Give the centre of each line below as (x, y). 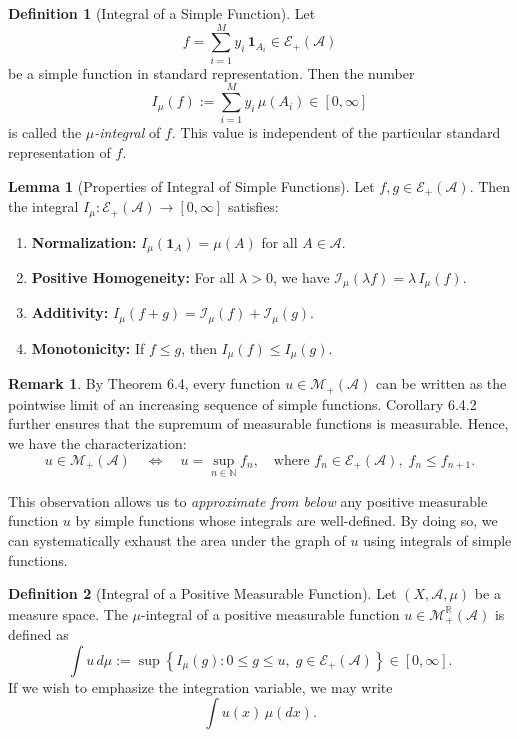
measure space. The (68, 613)
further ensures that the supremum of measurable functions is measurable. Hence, (258, 423)
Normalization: (84, 241)
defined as (38, 634)
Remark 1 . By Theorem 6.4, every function (144, 383)
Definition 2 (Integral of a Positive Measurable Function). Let (202, 593)
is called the (45, 132)
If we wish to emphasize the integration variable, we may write (200, 686)
